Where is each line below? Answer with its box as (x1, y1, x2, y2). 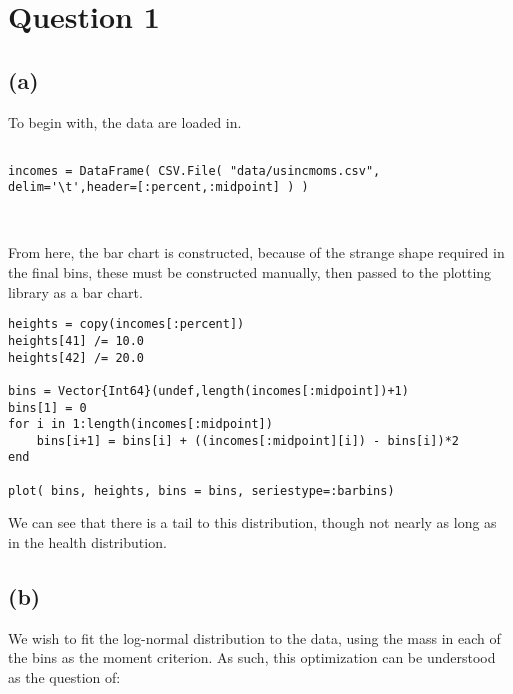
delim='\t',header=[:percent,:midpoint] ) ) (8, 180, 309, 195)
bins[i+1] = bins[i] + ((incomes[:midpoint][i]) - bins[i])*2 (36, 433, 460, 448)
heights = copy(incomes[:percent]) (8, 317, 245, 332)
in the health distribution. (8, 532, 167, 553)
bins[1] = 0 (8, 400, 87, 415)
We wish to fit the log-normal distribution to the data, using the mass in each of (8, 627, 501, 648)
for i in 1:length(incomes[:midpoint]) (8, 417, 273, 432)
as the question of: (8, 667, 121, 688)
